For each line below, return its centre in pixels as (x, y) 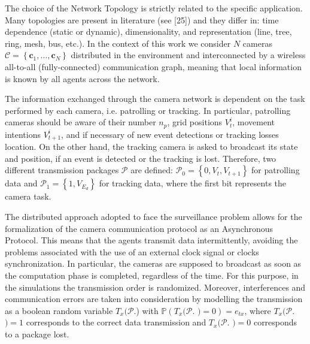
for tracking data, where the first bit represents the (193, 183)
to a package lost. (37, 334)
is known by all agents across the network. (82, 78)
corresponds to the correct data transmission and (116, 322)
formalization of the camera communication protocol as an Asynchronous (139, 228)
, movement (254, 122)
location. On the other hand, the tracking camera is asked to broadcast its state (151, 147)
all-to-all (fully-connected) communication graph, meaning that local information (153, 66)
